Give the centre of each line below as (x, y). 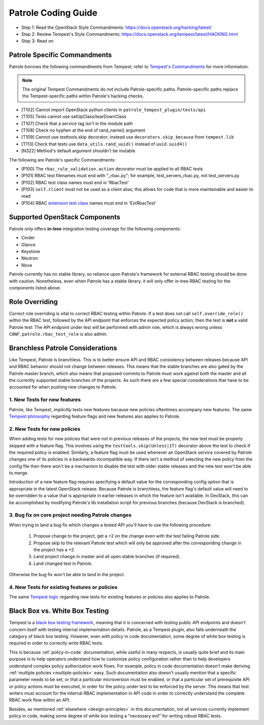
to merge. (19, 473)
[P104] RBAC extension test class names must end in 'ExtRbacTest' (89, 203)
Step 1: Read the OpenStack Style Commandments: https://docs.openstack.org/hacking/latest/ (117, 27)
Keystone (31, 251)
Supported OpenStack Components (65, 217)
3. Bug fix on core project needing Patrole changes (70, 515)
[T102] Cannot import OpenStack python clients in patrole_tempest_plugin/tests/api (114, 110)
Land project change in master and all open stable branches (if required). (107, 557)
